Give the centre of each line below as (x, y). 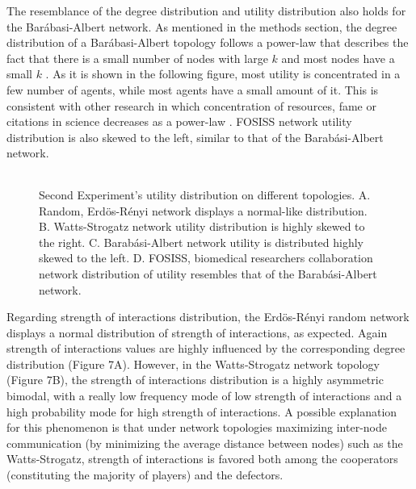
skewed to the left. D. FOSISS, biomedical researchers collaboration (206, 258)
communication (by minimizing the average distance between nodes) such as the (205, 443)
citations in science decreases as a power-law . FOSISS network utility (179, 121)
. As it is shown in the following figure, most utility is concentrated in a (223, 74)
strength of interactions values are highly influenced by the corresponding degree (206, 348)
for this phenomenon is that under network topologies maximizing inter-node (197, 427)
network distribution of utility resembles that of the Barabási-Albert (208, 273)
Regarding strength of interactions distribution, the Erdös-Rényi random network (208, 317)
